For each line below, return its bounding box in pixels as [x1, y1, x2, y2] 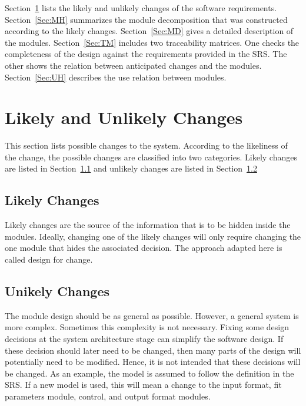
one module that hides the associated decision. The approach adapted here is [5, 241, 282, 254]
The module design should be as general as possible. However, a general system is [5, 309, 299, 321]
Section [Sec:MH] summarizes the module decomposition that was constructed [5, 13, 288, 25]
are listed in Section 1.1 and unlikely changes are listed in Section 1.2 [5, 162, 257, 175]
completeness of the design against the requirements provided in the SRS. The [5, 48, 287, 60]
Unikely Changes [5, 282, 110, 300]
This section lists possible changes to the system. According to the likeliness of [5, 139, 288, 152]
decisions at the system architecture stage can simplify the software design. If [5, 333, 284, 345]
